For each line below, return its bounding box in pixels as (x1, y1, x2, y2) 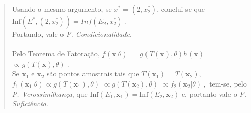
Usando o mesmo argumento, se (12, 4, 112, 14)
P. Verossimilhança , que (12, 88, 88, 99)
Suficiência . (12, 98, 48, 109)
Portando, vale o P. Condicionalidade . (12, 29, 132, 39)
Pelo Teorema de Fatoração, (12, 48, 100, 59)
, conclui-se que (157, 4, 205, 14)
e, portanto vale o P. (181, 88, 247, 99)
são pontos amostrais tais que (47, 68, 139, 79)
